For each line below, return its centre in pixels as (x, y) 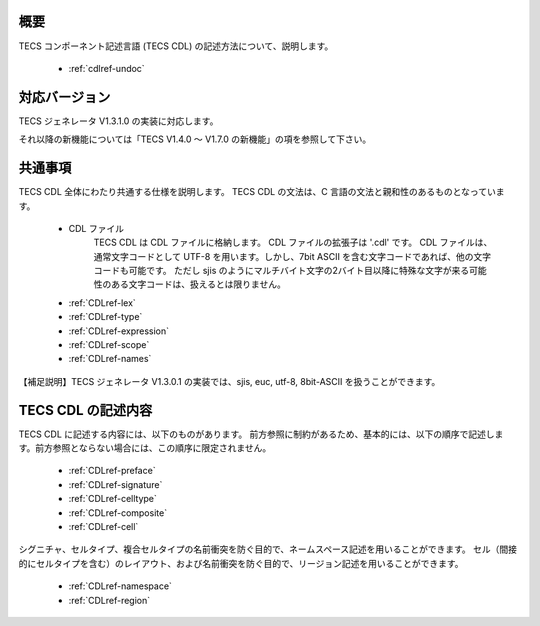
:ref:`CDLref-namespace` (120, 586)
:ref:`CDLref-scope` (109, 345)
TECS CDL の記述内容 (85, 410)
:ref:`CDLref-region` (109, 600)
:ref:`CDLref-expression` (119, 331)
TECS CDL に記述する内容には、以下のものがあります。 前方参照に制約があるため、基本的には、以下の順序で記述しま (261, 434)
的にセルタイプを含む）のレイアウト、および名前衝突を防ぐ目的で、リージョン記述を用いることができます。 (241, 563)
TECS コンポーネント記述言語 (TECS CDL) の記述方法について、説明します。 (176, 46)
